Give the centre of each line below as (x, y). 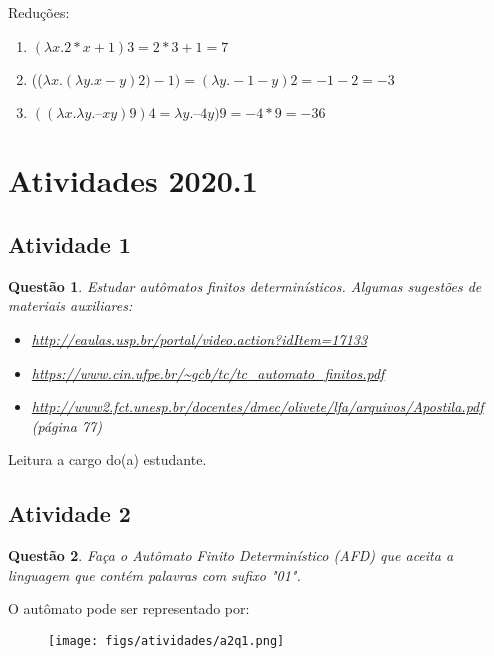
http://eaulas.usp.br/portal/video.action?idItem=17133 (199, 338)
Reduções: (39, 12)
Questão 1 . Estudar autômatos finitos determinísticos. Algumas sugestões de (245, 285)
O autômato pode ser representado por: (129, 608)
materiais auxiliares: (70, 305)
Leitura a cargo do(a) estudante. (107, 459)
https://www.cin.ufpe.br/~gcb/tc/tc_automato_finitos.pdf (208, 372)
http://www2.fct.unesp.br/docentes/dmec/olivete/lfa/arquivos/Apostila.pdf (257, 406)
